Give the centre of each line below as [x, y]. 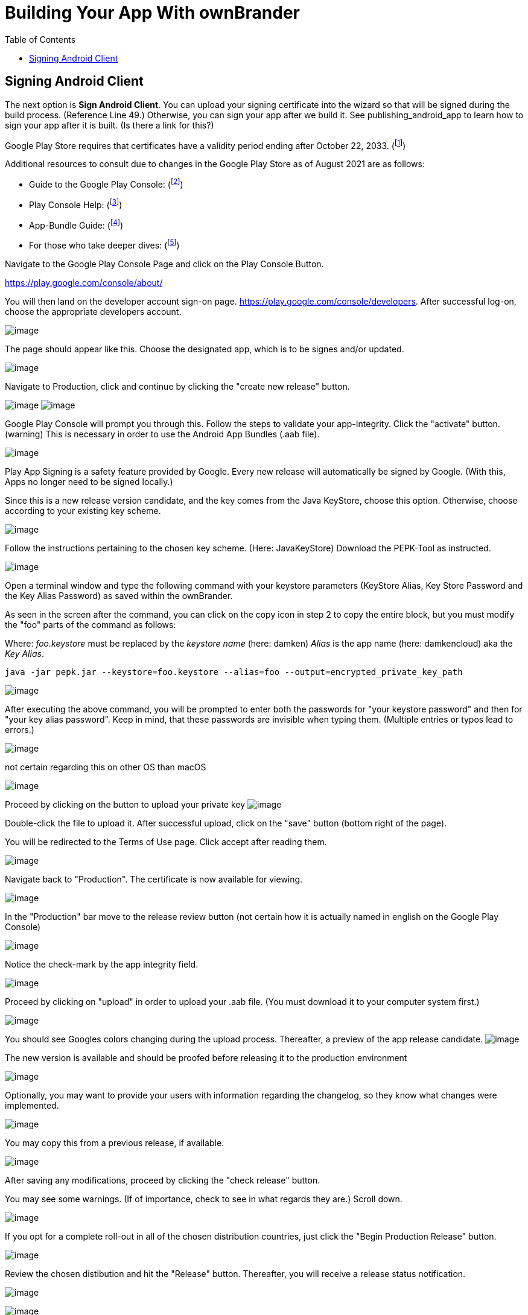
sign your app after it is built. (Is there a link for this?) [110, 125]
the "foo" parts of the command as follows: [91, 624]
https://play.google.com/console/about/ [84, 282]
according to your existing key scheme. [83, 510]
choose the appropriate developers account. [93, 311]
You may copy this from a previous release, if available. [115, 1142]
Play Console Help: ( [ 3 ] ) [76, 204]
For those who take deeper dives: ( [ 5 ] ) [104, 244]
